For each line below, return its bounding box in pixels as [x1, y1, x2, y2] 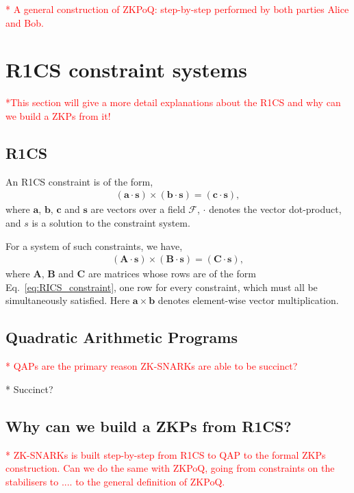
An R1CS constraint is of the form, [5, 174, 153, 188]
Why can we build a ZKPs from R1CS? [5, 415, 292, 436]
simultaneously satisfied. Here [5, 293, 130, 307]
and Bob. [5, 15, 44, 29]
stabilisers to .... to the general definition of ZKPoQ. [5, 474, 225, 488]
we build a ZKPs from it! [5, 108, 111, 123]
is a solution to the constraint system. [31, 215, 190, 229]
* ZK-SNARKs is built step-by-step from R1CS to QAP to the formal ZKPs [5, 447, 326, 462]
